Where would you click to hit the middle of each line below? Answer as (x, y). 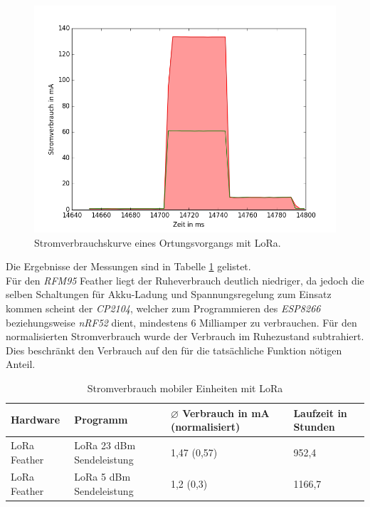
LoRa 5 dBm (102, 477)
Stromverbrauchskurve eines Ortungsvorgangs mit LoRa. (158, 242)
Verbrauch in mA (226, 413)
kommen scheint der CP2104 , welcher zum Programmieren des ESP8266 (163, 308)
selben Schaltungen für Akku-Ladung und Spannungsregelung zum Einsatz (169, 294)
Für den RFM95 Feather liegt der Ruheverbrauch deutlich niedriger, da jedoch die (185, 280)
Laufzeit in (320, 413)
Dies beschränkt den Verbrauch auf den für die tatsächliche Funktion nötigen (174, 350)
